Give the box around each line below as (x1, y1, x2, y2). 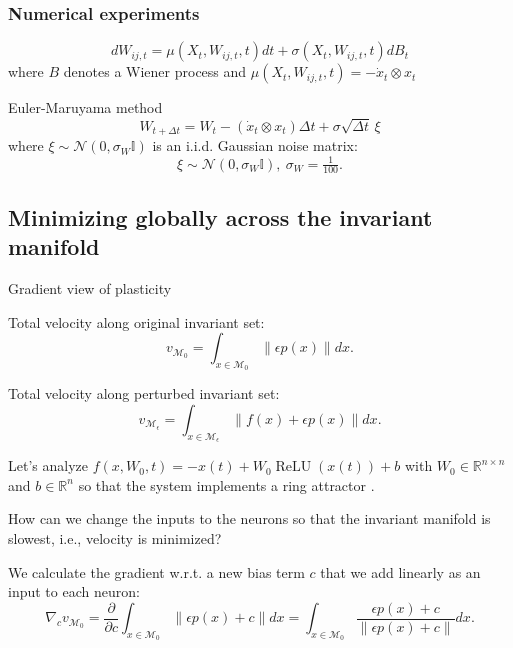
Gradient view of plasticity (8, 277, 172, 298)
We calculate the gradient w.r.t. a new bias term (8, 561, 305, 582)
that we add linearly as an (320, 561, 481, 582)
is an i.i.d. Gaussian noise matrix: (152, 135, 358, 156)
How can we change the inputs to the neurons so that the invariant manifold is (8, 508, 491, 529)
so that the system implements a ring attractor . (78, 474, 375, 495)
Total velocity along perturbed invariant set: (8, 383, 280, 404)
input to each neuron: (8, 581, 140, 602)
